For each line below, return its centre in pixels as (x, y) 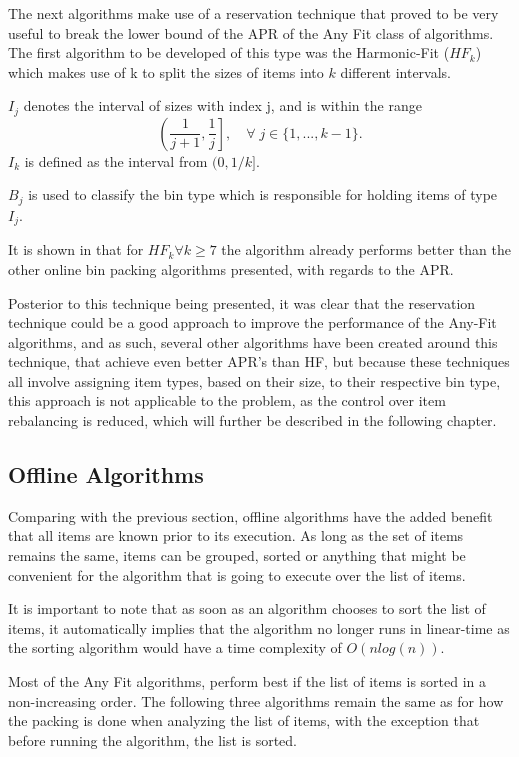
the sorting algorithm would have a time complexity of (175, 647)
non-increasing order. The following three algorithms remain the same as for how (256, 700)
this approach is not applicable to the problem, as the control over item (227, 400)
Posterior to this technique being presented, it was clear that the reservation (242, 302)
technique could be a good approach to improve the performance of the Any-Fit (252, 322)
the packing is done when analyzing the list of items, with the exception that (244, 720)
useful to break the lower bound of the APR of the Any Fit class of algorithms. (251, 32)
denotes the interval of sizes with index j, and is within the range (222, 105)
